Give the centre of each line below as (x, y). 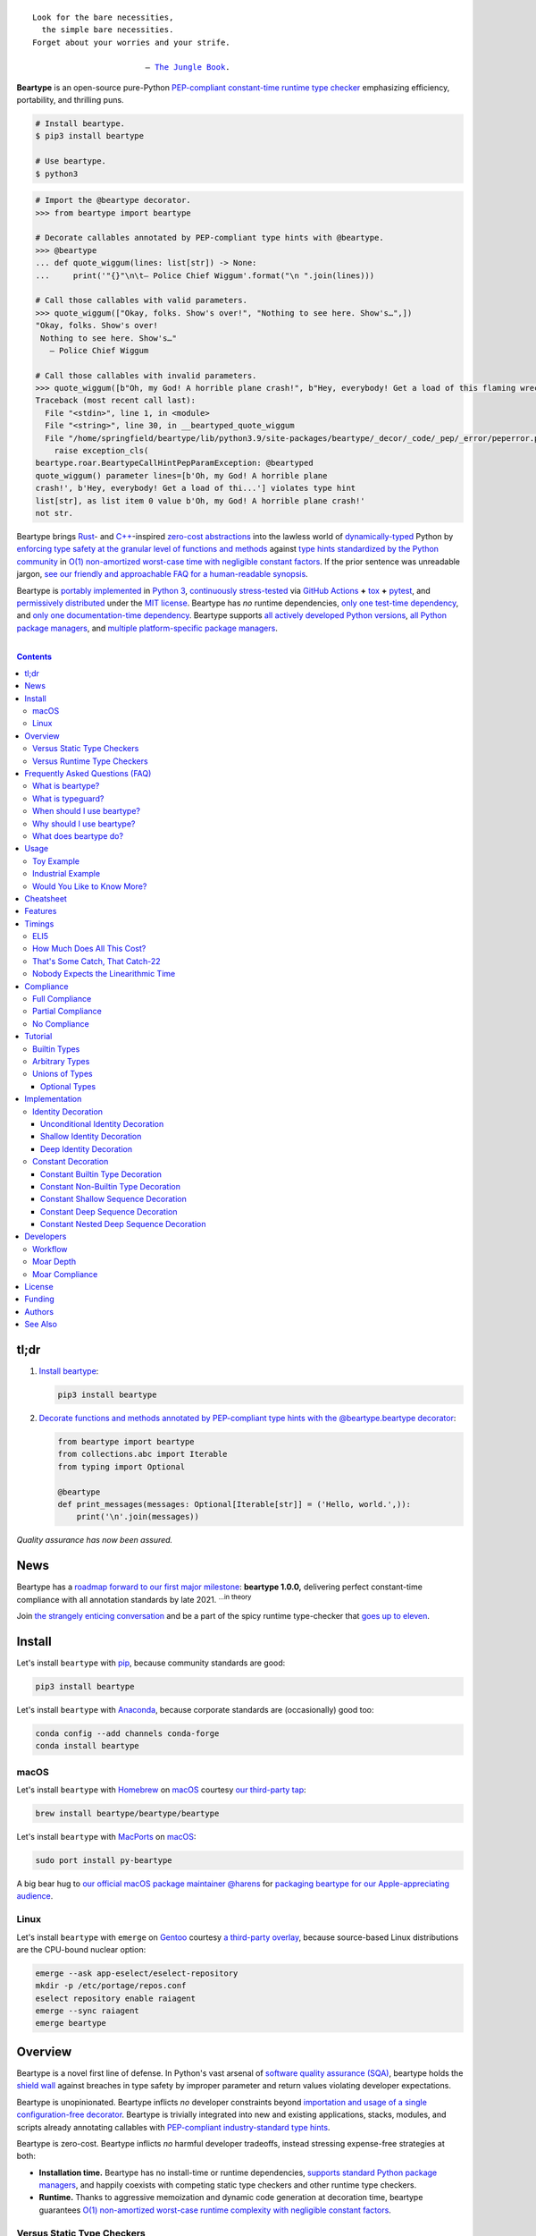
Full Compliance (62, 999)
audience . (35, 1896)
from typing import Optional (121, 1466)
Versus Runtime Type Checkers (90, 761)
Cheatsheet (46, 898)
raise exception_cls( (101, 451)
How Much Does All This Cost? (89, 949)
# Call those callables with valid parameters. (141, 301)
